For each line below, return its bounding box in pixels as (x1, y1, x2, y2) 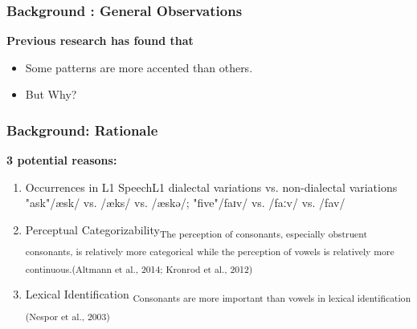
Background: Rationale (6, 120, 158, 140)
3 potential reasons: (6, 152, 117, 169)
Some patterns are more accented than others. (25, 59, 253, 75)
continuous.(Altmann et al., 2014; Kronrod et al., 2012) (25, 262, 253, 276)
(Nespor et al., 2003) (25, 309, 110, 323)
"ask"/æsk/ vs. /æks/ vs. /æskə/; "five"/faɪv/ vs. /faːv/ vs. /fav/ (25, 194, 345, 211)
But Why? (25, 86, 77, 103)
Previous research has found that (6, 32, 194, 49)
